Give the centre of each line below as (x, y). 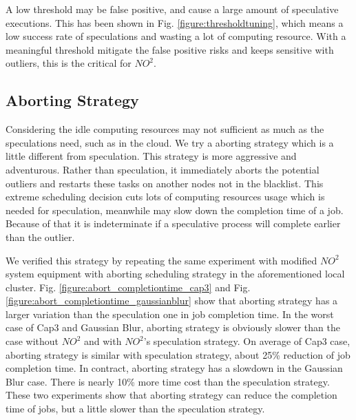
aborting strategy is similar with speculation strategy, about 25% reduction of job (178, 354)
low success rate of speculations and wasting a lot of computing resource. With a (176, 36)
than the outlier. (40, 237)
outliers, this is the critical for (69, 63)
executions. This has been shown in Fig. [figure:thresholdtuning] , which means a (175, 22)
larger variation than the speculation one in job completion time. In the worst (170, 314)
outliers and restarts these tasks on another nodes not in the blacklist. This (165, 183)
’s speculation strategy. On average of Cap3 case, (247, 341)
